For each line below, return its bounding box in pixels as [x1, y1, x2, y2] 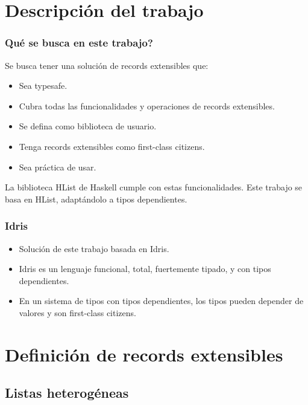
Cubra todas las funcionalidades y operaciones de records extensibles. [19, 99, 275, 112]
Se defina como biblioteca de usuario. [19, 120, 157, 132]
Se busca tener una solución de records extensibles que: [5, 59, 209, 71]
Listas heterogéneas [5, 383, 129, 402]
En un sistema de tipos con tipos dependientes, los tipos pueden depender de [19, 294, 304, 307]
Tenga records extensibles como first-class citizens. [19, 140, 205, 152]
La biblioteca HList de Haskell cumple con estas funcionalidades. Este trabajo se [5, 181, 303, 193]
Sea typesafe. [19, 79, 68, 92]
